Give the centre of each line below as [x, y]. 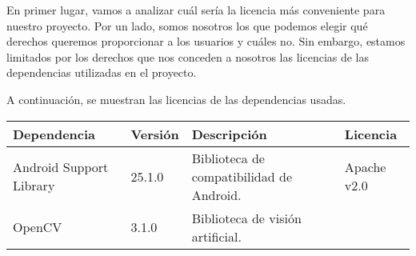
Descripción [229, 134]
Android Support [61, 167]
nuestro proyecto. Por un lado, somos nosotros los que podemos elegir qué [187, 25]
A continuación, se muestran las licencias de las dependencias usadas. [176, 99]
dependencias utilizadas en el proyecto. [102, 72]
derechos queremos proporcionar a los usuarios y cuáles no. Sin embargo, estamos [206, 41]
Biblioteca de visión [246, 218]
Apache [365, 167]
